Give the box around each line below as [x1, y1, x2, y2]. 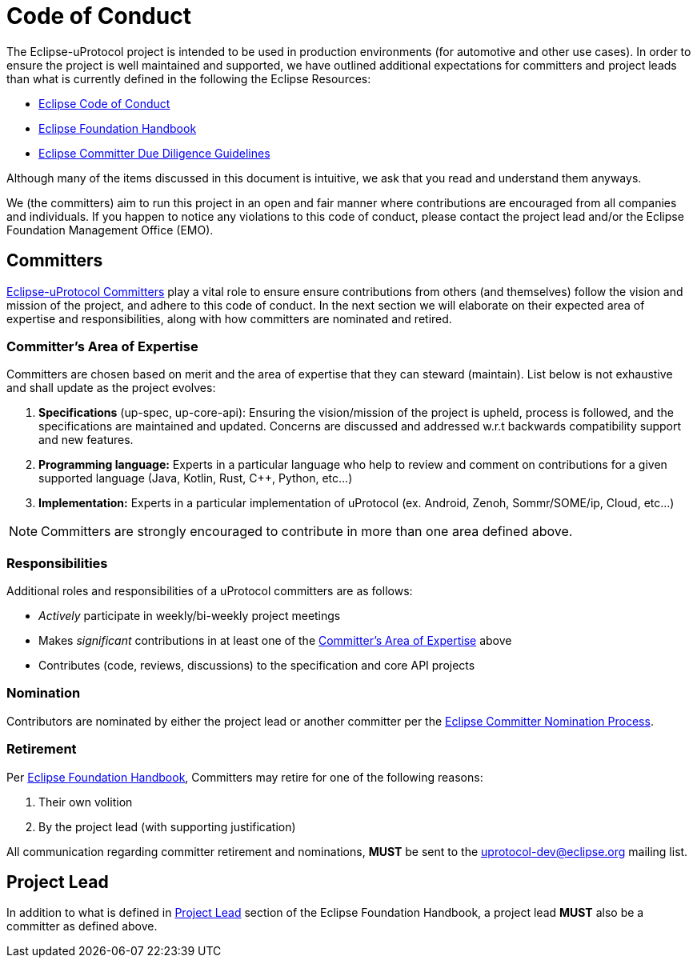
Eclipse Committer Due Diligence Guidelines [38, 146, 270, 160]
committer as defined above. [6, 919, 158, 934]
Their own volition [38, 794, 133, 809]
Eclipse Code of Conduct [38, 96, 170, 110]
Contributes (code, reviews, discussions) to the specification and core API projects [38, 658, 475, 673]
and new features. [38, 433, 134, 447]
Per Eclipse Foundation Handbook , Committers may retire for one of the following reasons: [6, 770, 483, 784]
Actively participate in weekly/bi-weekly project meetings [38, 609, 341, 623]
